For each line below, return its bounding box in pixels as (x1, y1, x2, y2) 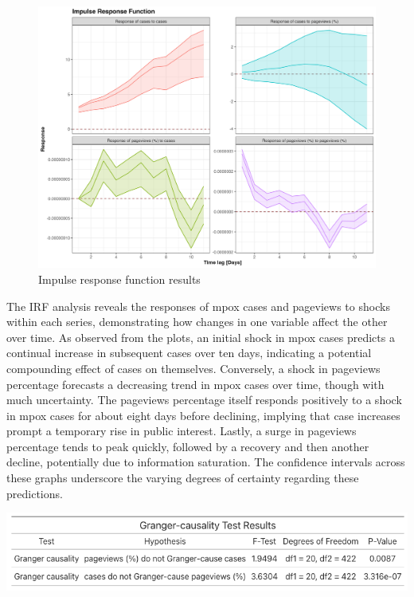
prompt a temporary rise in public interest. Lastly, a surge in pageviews (6, 422, 357, 439)
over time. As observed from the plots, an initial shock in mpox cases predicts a (6, 328, 395, 345)
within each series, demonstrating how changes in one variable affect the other (6, 313, 388, 330)
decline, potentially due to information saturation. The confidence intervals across (6, 454, 405, 470)
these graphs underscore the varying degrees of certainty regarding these (6, 469, 359, 486)
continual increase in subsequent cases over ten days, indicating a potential (6, 344, 372, 361)
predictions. (6, 485, 63, 501)
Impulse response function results (38, 270, 201, 287)
